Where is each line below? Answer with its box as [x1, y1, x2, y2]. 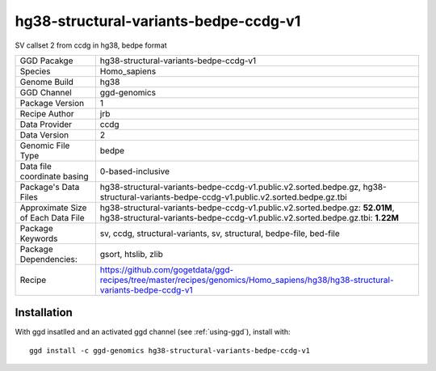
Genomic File [19, 140, 70, 151]
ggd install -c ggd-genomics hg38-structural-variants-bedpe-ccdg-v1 [29, 346, 311, 355]
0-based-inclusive [99, 166, 170, 177]
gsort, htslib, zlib [99, 248, 163, 259]
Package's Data [19, 181, 80, 192]
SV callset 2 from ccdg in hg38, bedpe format [15, 40, 167, 50]
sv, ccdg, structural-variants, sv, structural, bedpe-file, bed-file [99, 227, 340, 238]
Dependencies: [19, 253, 78, 264]
